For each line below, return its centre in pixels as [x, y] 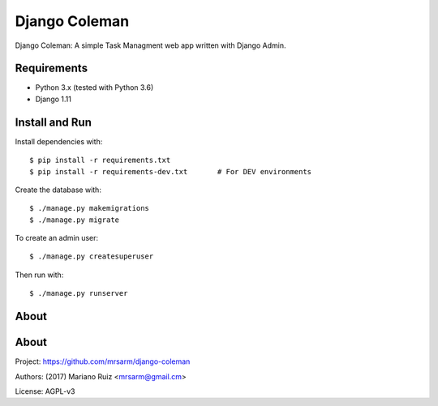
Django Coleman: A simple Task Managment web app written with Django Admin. [150, 45]
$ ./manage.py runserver [79, 293]
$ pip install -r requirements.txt [100, 160]
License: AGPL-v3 [45, 391]
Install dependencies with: [59, 141]
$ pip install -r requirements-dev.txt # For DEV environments [171, 171]
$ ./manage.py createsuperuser [92, 256]
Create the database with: [58, 190]
